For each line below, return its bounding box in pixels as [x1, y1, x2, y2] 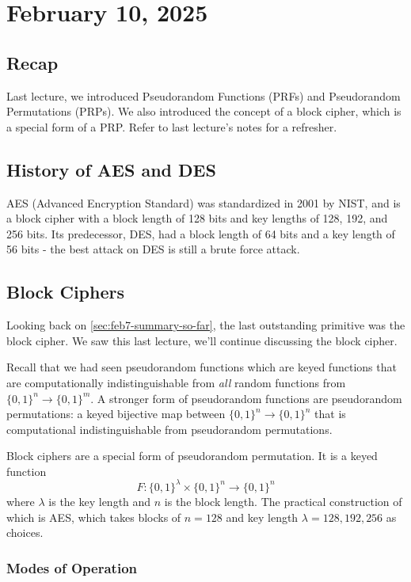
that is [314, 405, 346, 422]
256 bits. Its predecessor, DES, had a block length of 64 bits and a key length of [6, 225, 395, 242]
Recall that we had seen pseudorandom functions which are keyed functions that [6, 359, 397, 375]
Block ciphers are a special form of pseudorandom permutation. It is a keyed [6, 447, 378, 464]
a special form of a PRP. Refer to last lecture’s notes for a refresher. [6, 118, 337, 135]
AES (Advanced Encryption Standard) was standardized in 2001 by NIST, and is [6, 194, 401, 211]
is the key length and [48, 493, 151, 509]
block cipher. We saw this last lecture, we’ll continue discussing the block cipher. [6, 332, 398, 348]
